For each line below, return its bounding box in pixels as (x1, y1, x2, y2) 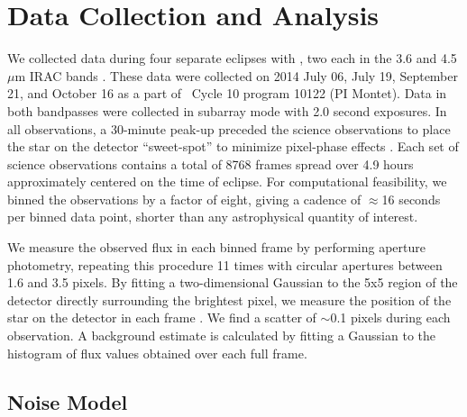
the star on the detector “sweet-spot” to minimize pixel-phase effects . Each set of (7, 137, 459, 156)
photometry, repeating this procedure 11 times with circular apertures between (7, 255, 443, 274)
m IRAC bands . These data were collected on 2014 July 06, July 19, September (14, 66, 458, 85)
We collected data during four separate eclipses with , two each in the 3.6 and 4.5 (7, 49, 457, 68)
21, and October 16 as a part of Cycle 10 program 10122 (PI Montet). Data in (7, 84, 447, 103)
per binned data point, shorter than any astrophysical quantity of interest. (7, 207, 418, 226)
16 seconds (381, 189, 441, 208)
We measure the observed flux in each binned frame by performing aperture (7, 238, 426, 257)
